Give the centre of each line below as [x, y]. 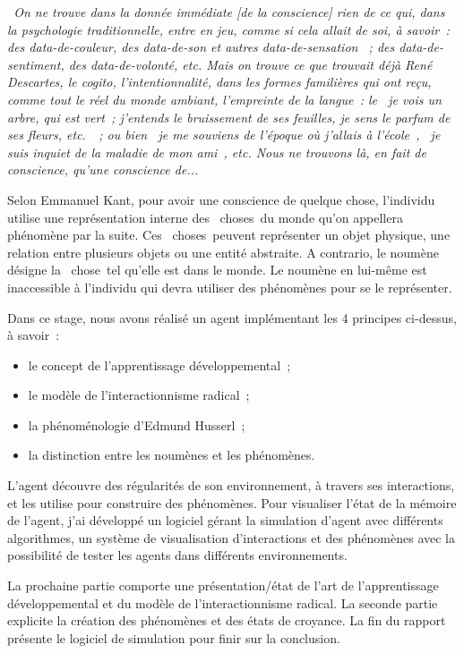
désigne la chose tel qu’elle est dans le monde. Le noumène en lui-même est [217, 270]
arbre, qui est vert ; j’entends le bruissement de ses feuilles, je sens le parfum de [229, 117]
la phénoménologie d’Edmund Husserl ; [137, 424]
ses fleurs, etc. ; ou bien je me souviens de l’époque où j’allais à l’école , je [224, 135]
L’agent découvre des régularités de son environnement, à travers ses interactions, [231, 485]
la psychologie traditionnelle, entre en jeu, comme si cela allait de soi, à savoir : [228, 29]
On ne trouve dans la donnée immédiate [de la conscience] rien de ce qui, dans [229, 12]
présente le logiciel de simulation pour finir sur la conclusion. [174, 637]
